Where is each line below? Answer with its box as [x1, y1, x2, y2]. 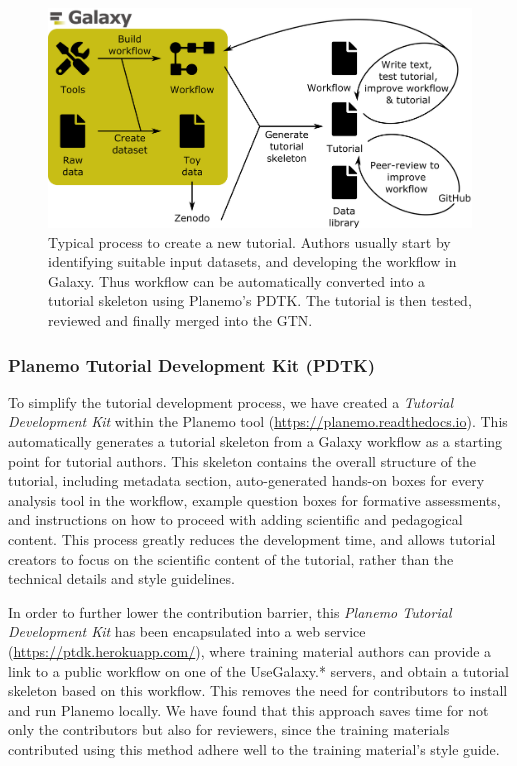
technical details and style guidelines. [8, 568, 235, 589]
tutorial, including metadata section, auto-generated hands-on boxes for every [8, 470, 485, 491]
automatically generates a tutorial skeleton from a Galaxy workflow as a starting [8, 431, 503, 452]
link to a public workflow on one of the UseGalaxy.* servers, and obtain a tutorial [8, 660, 510, 681]
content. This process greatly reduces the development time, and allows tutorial [8, 529, 496, 550]
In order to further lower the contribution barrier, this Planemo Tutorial [8, 601, 452, 622]
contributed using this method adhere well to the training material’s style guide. [8, 738, 500, 759]
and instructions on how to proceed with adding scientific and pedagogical [8, 509, 463, 530]
